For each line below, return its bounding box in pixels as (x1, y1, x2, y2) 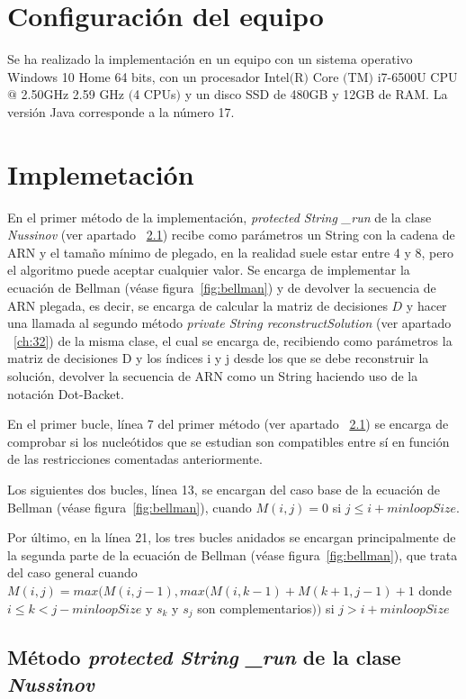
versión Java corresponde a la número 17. (7, 102, 235, 121)
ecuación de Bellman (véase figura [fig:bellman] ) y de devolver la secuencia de (7, 278, 436, 296)
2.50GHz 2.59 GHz (21, 85, 125, 104)
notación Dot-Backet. (7, 384, 124, 403)
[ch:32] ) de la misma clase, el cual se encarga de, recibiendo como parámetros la (13, 331, 453, 349)
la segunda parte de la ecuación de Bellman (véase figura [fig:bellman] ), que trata (7, 545, 458, 564)
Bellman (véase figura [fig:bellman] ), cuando (7, 497, 252, 516)
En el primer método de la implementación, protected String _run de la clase (7, 207, 432, 226)
